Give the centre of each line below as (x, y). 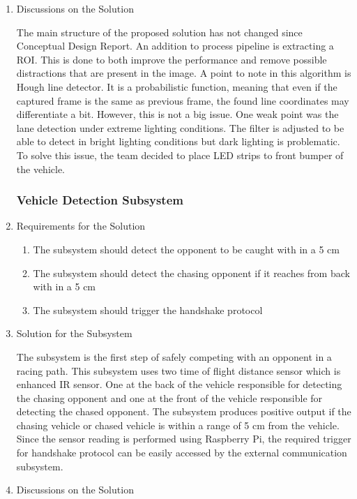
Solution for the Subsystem (74, 333)
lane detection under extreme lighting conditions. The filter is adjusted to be (180, 127)
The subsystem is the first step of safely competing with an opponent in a (174, 356)
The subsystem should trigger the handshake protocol (148, 310)
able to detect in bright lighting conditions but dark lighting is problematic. (178, 141)
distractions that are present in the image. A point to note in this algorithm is (184, 73)
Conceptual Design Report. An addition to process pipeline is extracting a (175, 46)
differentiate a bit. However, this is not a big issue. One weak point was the (177, 114)
